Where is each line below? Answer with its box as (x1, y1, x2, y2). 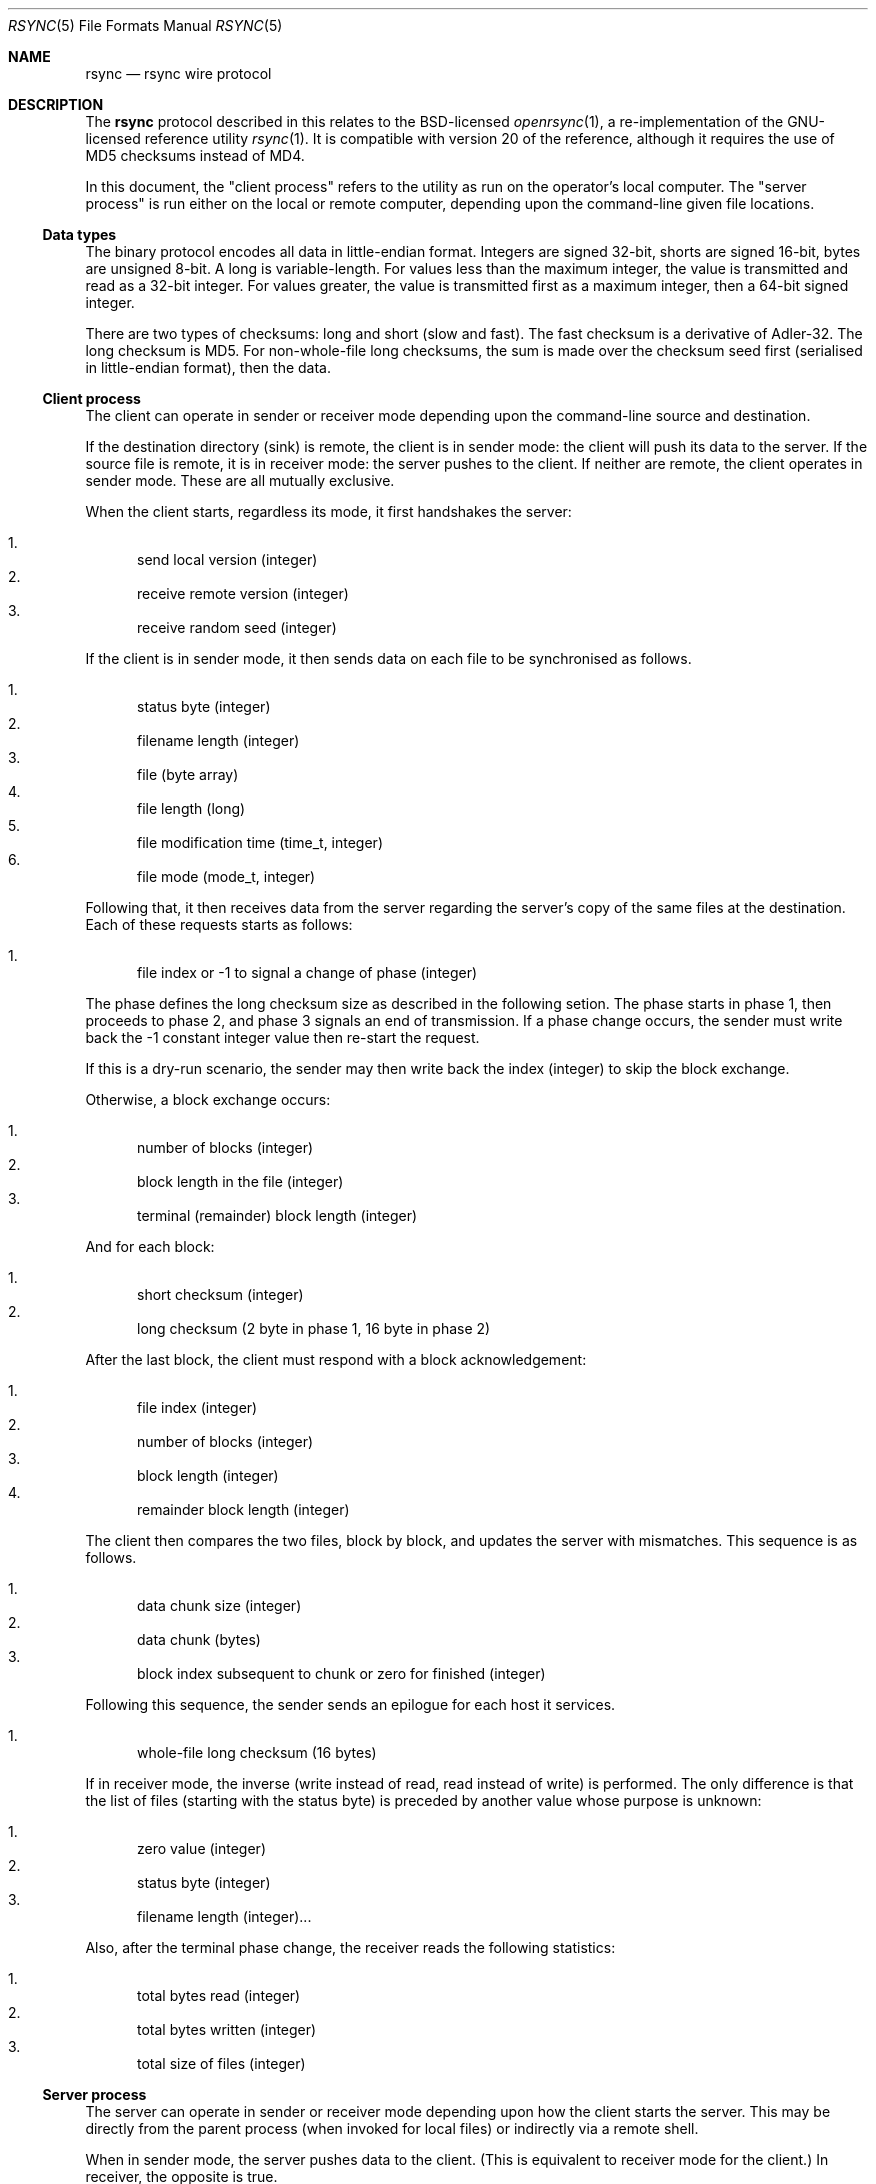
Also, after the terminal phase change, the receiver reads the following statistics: (85, 1939, 616, 1956)
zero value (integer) (137, 1840, 266, 1857)
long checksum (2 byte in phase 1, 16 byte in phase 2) (137, 1320, 491, 1337)
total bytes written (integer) (137, 2021, 317, 2038)
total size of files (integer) (137, 2055, 306, 2072)
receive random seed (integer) (137, 619, 337, 636)
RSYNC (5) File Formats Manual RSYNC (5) (8, 17, 283, 34)
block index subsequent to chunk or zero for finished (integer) (137, 1665, 546, 1682)
